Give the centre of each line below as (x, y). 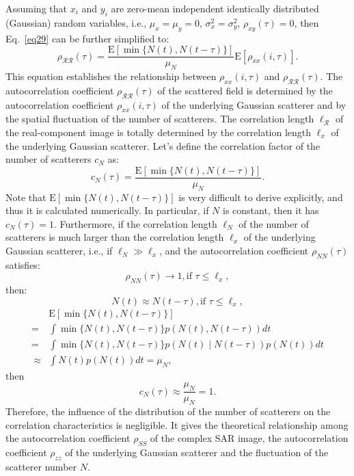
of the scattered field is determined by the (245, 90)
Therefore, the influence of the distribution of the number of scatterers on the (168, 411)
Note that (26, 197)
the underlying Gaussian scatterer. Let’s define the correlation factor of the (163, 145)
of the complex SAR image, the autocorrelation (249, 438)
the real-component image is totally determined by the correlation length (159, 132)
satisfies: (23, 264)
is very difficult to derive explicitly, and (261, 197)
